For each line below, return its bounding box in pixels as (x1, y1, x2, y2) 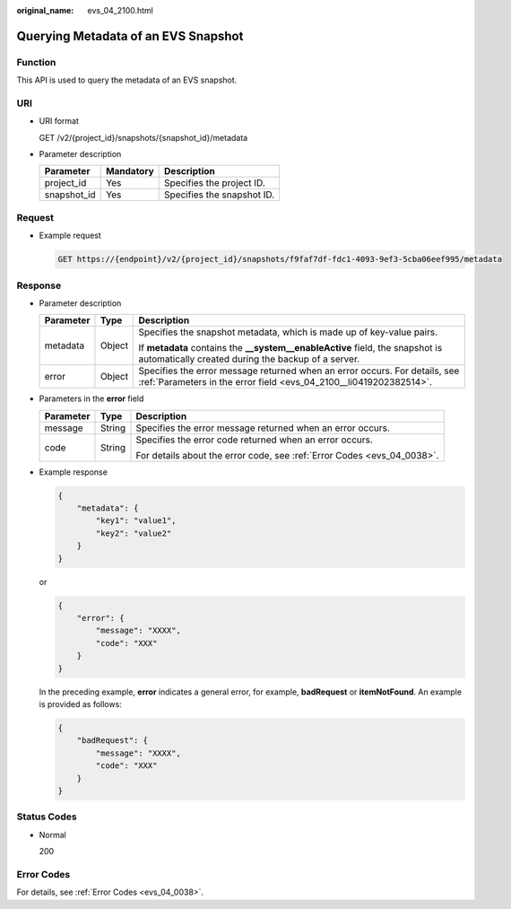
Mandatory (106, 165, 154, 178)
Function (16, 56, 56, 68)
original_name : (16, 5, 74, 15)
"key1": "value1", (95, 516, 177, 526)
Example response (39, 467, 108, 477)
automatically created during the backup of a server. (138, 353, 360, 365)
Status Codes (16, 810, 77, 823)
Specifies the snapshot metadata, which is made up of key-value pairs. (138, 326, 438, 338)
